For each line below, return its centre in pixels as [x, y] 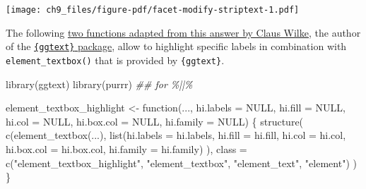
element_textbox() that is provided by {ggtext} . [115, 60]
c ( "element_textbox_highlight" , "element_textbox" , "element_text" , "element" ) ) [181, 163]
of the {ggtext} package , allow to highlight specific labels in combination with [176, 46]
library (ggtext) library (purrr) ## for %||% [99, 84]
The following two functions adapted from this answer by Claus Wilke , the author [183, 32]
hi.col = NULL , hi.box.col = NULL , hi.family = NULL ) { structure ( [155, 121]
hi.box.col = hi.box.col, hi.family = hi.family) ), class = [126, 148]
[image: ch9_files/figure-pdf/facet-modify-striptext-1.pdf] [153, 10]
